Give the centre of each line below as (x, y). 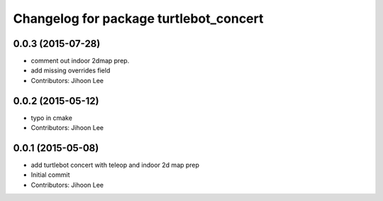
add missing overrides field (71, 70)
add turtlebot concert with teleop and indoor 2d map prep (115, 165)
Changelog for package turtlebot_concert (138, 18)
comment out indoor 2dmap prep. (80, 61)
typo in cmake (51, 118)
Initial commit (50, 175)
